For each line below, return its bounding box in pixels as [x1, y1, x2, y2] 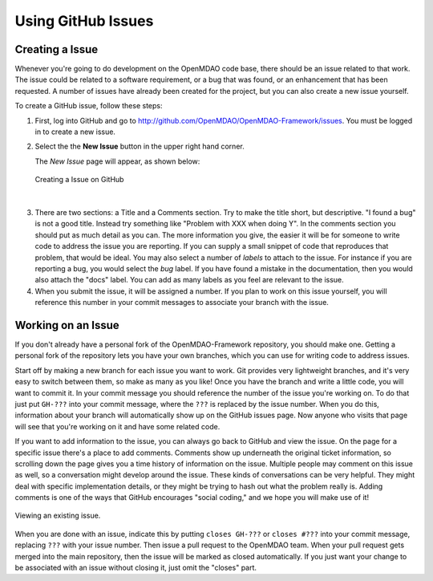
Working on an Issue [14, 318, 119, 332]
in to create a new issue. [34, 127, 116, 136]
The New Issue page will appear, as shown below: [34, 156, 200, 166]
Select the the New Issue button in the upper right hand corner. [34, 141, 245, 152]
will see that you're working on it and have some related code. [14, 421, 221, 431]
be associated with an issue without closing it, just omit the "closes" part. [14, 563, 257, 573]
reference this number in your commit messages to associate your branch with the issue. [34, 298, 329, 307]
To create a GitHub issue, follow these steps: [14, 101, 163, 111]
